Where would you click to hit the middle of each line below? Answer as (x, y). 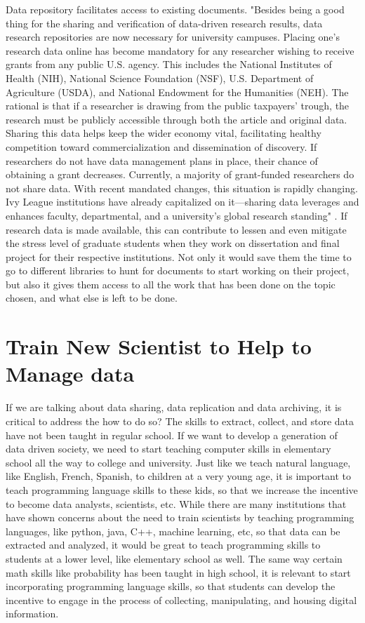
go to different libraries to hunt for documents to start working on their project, (178, 270)
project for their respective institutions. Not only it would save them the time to (179, 256)
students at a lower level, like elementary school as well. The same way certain (174, 558)
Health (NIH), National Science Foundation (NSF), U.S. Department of (160, 78)
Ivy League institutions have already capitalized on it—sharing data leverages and (182, 202)
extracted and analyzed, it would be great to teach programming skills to (163, 545)
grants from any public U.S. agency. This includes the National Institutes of (169, 64)
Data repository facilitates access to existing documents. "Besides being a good (175, 9)
